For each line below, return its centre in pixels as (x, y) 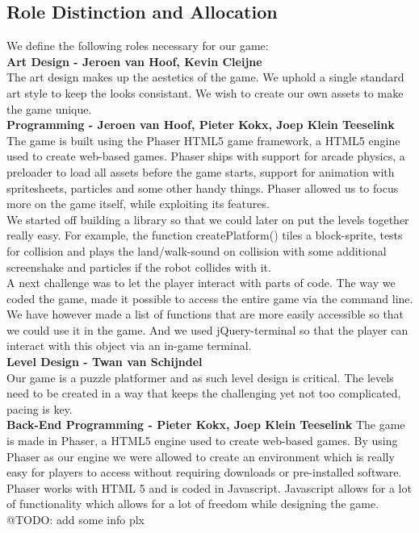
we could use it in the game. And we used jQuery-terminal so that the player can (207, 329)
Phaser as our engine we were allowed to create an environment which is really (201, 456)
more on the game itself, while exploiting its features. (138, 204)
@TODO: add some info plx (76, 520)
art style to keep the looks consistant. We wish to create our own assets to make (205, 92)
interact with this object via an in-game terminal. (129, 346)
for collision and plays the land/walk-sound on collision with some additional (197, 250)
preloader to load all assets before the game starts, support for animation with (201, 171)
